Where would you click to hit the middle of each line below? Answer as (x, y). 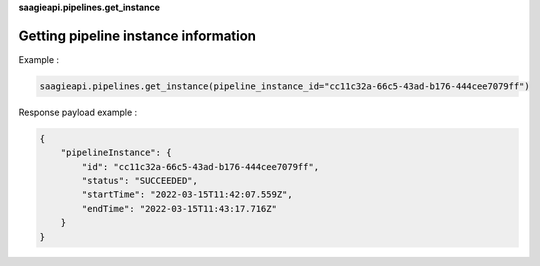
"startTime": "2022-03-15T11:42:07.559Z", (187, 194)
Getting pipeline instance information (137, 35)
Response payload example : (78, 112)
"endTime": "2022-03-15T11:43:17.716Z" (179, 208)
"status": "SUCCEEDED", (140, 181)
